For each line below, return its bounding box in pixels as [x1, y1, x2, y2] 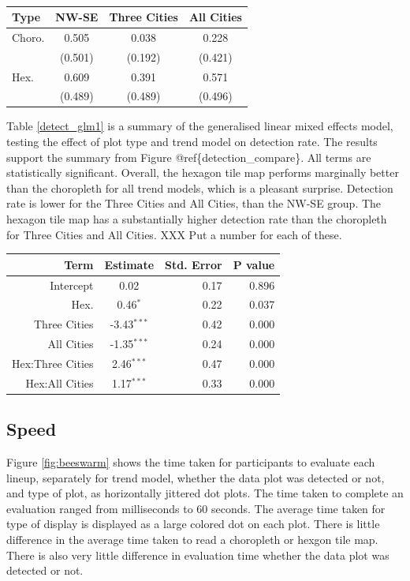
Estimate [104, 256, 155, 272]
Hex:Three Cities [12, 354, 94, 371]
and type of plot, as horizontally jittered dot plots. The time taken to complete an [6, 485, 404, 501]
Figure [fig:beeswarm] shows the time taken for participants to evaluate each [6, 454, 375, 470]
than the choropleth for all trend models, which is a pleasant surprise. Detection [6, 179, 393, 196]
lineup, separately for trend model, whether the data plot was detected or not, [6, 469, 385, 485]
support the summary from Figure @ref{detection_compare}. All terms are [6, 148, 371, 165]
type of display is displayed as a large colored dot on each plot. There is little [6, 515, 380, 532]
